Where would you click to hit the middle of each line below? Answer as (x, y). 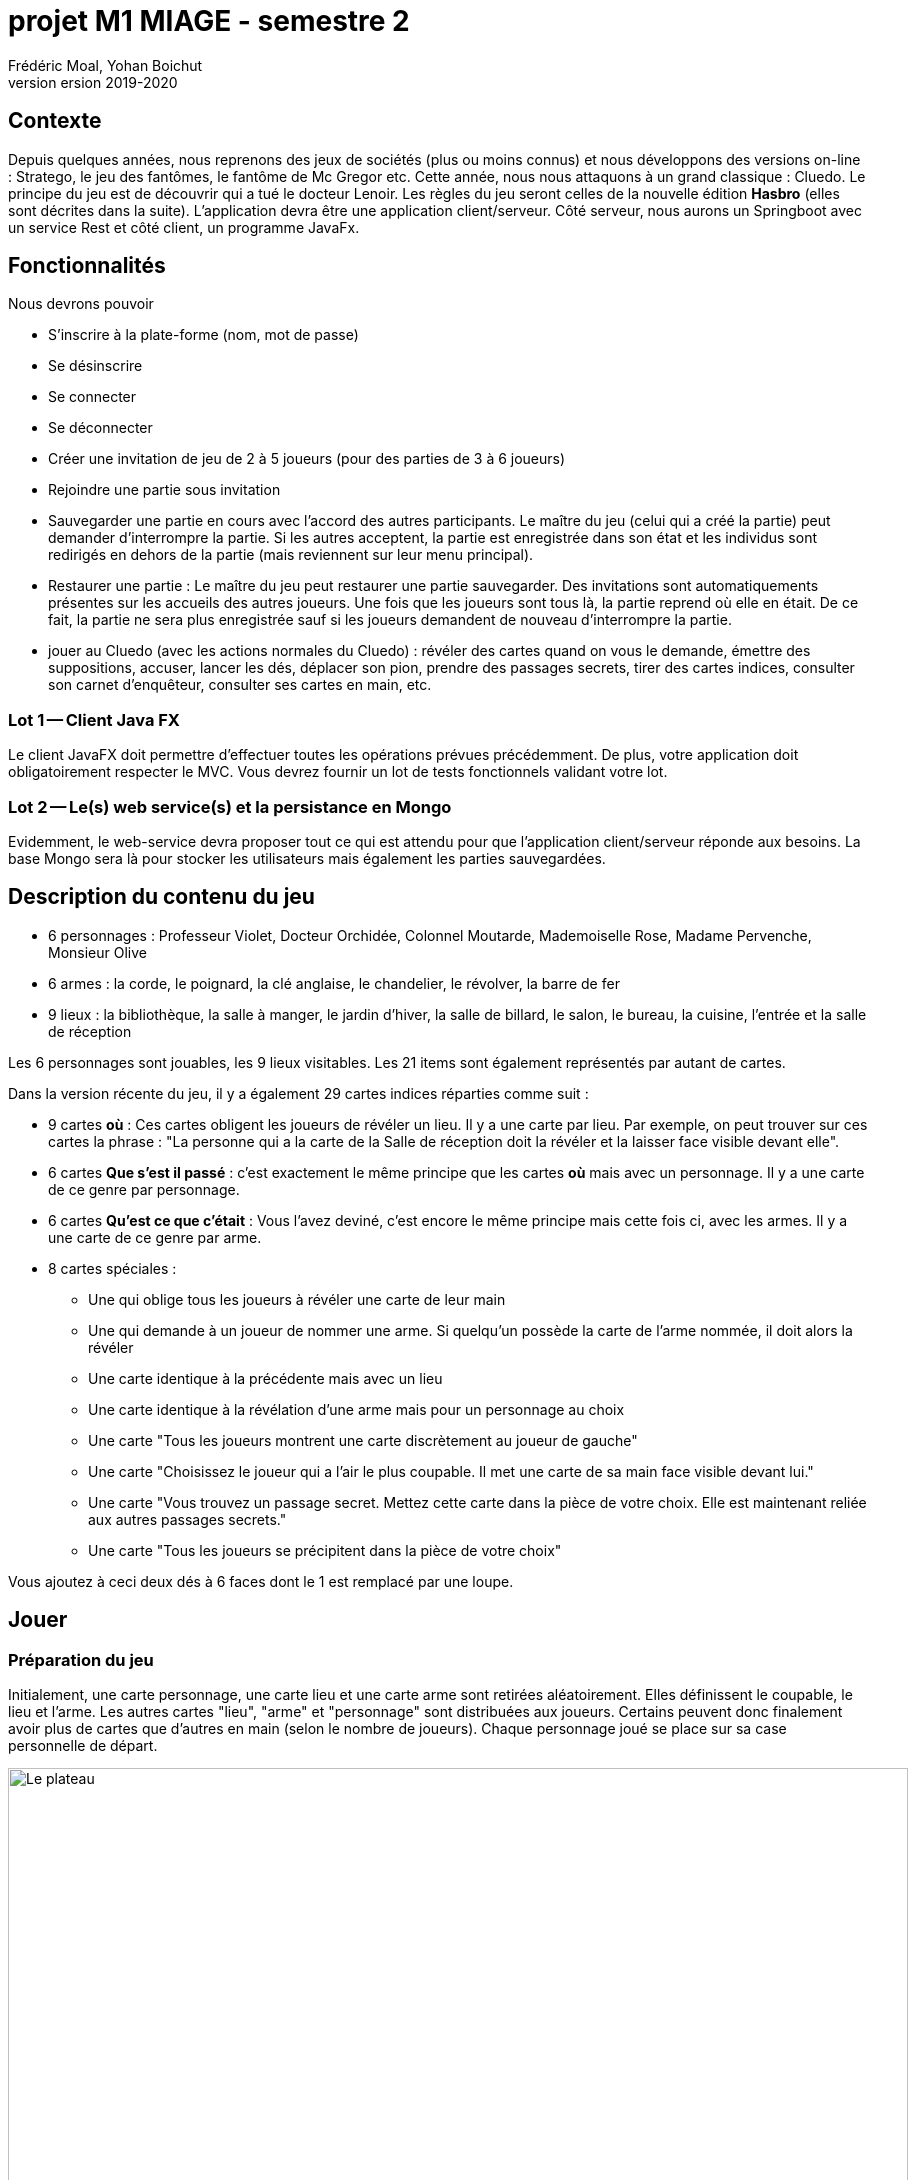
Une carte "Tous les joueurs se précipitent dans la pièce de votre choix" (325, 1550)
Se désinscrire (95, 366)
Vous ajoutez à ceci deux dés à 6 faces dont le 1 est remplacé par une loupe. (261, 1581)
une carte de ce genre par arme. (155, 1237)
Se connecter (92, 397)
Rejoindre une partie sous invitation (164, 490)
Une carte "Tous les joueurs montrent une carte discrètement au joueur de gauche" (363, 1440)
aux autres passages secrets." (187, 1519)
